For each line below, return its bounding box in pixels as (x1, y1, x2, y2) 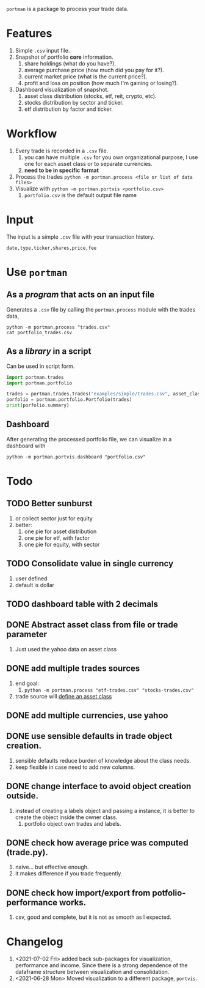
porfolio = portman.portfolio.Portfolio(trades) (6, 397, 132, 403)
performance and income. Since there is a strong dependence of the (15, 962, 188, 969)
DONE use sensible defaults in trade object (6, 731, 173, 741)
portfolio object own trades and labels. (24, 820, 121, 827)
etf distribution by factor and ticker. (24, 105, 113, 113)
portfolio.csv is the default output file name (24, 191, 137, 198)
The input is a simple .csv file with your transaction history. (6, 233, 155, 241)
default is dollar (15, 581, 55, 588)
